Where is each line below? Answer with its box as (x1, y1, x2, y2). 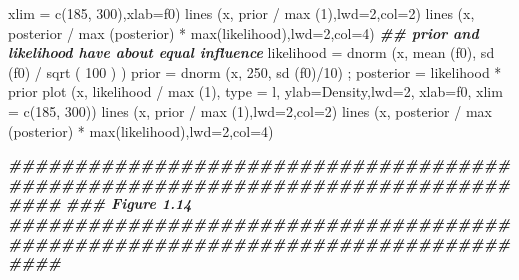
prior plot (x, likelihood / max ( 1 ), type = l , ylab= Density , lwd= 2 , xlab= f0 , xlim (8, 81, 503, 102)
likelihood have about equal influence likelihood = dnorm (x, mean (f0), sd (8, 42, 495, 63)
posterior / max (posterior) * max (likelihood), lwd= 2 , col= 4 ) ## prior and (8, 22, 479, 43)
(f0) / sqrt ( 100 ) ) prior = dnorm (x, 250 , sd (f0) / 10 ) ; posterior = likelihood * (8, 61, 502, 82)
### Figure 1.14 (65, 193, 192, 214)
